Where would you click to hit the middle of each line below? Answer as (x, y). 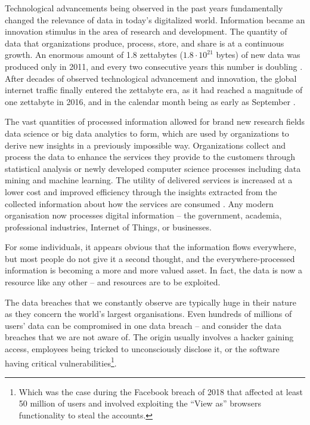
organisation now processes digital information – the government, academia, (143, 215)
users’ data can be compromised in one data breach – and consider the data (143, 325)
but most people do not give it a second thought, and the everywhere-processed (150, 258)
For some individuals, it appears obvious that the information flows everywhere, (151, 247)
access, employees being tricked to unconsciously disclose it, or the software (142, 349)
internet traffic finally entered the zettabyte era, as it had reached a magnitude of (154, 90)
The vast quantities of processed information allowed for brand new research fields (155, 121)
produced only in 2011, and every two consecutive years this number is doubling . (154, 66)
